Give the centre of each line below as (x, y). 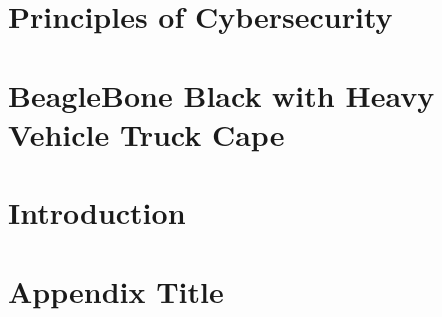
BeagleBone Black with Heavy (221, 94)
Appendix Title (116, 290)
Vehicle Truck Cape (146, 133)
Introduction (97, 212)
